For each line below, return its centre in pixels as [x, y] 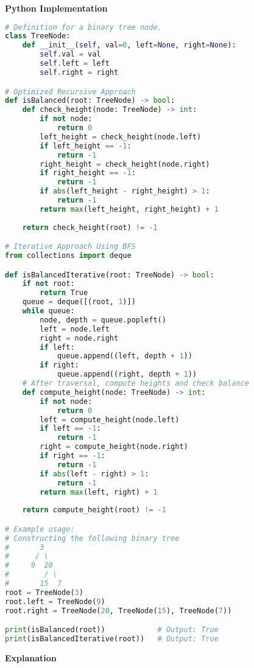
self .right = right [79, 72]
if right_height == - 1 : [88, 173]
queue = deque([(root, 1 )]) [79, 302]
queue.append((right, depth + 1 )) [127, 374]
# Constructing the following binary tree [92, 538]
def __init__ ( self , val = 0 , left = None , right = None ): [129, 45]
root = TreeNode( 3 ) [44, 592]
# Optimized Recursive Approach [70, 92]
